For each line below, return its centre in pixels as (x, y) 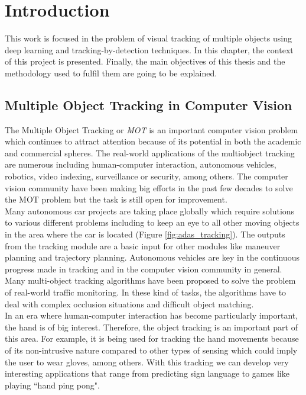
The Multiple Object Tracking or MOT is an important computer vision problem (152, 129)
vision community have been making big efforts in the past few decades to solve (149, 187)
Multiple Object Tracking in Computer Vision (149, 105)
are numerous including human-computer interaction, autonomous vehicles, (141, 164)
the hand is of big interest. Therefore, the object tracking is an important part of (151, 327)
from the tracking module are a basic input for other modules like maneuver (143, 245)
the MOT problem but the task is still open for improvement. (116, 199)
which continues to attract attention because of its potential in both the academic (153, 141)
